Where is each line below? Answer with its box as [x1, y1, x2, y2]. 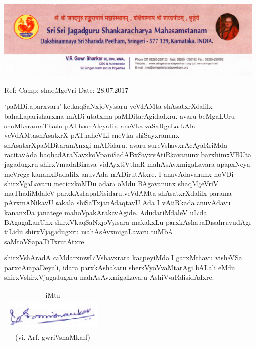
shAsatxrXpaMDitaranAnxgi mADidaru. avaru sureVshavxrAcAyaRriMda [4, 139, 228, 150]
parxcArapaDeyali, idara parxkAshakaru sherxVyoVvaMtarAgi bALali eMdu [4, 262, 235, 272]
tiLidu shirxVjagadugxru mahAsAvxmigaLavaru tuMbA [4, 226, 173, 237]
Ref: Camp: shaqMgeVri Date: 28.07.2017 [4, 84, 129, 95]
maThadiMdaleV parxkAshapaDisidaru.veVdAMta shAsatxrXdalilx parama [4, 188, 232, 198]
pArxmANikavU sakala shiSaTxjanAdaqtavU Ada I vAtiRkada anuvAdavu [4, 197, 231, 208]
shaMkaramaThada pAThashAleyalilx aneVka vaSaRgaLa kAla [4, 120, 195, 130]
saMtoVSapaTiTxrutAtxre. [4, 236, 86, 246]
